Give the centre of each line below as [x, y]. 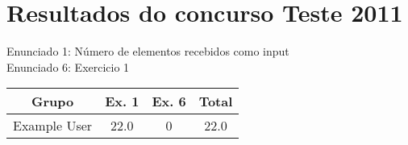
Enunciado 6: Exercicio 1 [68, 66]
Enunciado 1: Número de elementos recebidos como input [148, 51]
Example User [53, 126]
